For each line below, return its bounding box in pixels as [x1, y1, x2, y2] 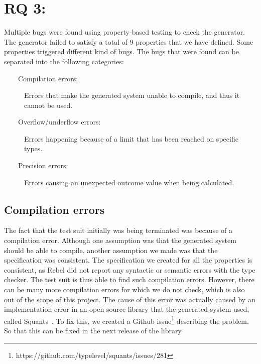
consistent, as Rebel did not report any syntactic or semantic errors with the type [4, 264, 255, 275]
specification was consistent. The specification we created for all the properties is [4, 255, 252, 265]
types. [24, 143, 43, 154]
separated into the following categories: [4, 56, 124, 66]
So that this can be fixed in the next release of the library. [4, 325, 183, 336]
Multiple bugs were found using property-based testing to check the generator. [4, 27, 245, 37]
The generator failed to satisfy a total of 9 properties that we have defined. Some [4, 36, 253, 47]
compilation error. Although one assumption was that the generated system [4, 235, 236, 246]
